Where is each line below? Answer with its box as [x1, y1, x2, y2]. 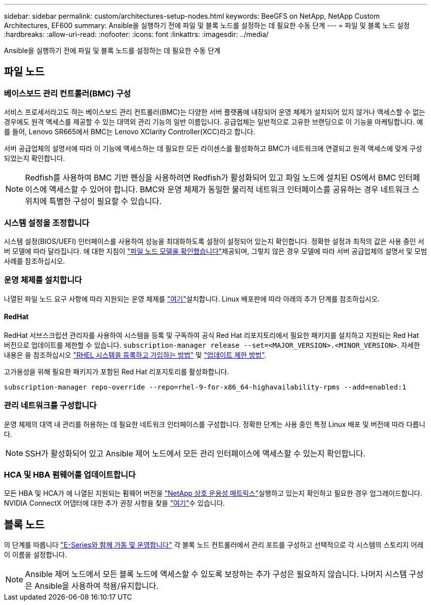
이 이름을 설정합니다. [4, 550, 67, 559]
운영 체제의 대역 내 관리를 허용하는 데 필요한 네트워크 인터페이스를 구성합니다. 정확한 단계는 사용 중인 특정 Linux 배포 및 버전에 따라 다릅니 [4, 420, 426, 428]
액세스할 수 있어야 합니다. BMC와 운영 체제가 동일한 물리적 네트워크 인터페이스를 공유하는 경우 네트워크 [49, 184, 410, 195]
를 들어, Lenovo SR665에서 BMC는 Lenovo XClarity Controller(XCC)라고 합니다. [4, 127, 255, 136]
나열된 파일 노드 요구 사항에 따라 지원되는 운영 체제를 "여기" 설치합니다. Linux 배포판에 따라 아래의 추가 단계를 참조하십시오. [4, 294, 380, 303]
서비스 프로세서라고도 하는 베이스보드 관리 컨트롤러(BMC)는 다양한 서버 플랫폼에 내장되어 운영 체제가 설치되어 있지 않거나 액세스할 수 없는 [4, 108, 426, 117]
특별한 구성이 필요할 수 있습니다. [49, 196, 162, 207]
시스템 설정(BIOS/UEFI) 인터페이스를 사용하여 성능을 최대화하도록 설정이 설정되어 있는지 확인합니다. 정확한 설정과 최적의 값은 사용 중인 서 [4, 237, 425, 245]
